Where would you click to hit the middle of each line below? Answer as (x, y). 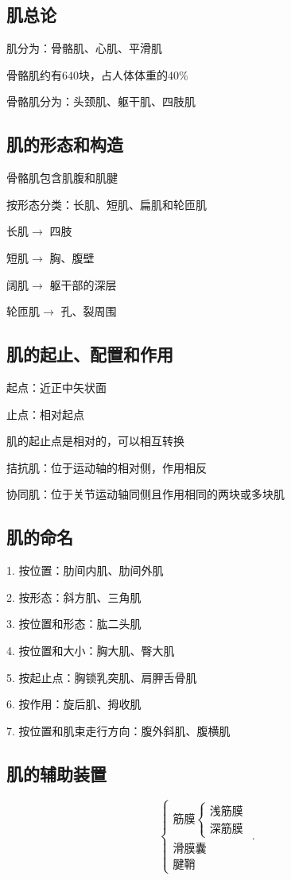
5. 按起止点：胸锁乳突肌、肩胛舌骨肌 (102, 677)
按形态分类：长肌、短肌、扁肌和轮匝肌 (107, 204)
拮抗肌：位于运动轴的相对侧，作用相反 (107, 467)
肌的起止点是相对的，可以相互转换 (95, 441)
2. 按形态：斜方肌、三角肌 (74, 597)
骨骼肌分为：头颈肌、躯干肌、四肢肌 (101, 101)
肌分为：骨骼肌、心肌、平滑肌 (84, 48)
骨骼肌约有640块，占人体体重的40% (97, 74)
